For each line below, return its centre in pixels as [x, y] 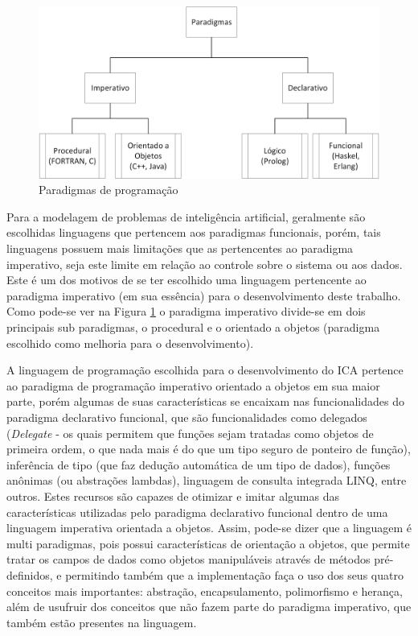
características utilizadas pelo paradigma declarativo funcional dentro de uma [197, 512]
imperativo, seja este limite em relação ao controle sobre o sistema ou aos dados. [205, 264]
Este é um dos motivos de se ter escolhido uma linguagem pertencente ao [186, 280]
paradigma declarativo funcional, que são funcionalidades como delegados [187, 417]
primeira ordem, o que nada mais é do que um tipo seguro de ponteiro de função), [209, 449]
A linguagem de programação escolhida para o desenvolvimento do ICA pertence [205, 370]
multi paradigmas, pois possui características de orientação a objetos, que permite [208, 543]
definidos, [30, 574]
